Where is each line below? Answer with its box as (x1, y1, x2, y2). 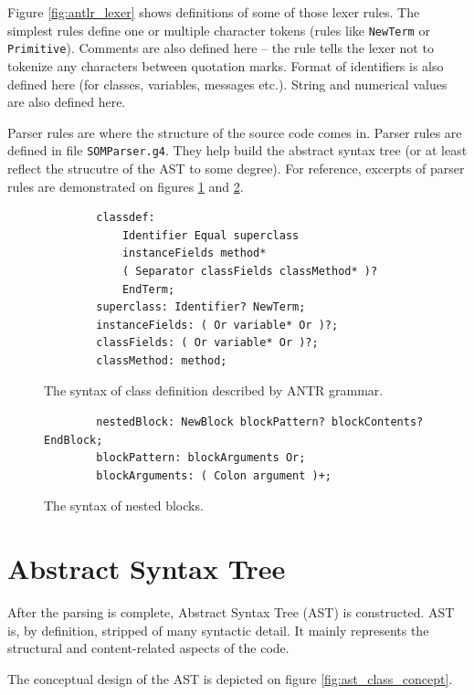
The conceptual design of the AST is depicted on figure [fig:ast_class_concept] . (7, 669, 453, 688)
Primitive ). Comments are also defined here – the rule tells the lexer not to (7, 38, 434, 58)
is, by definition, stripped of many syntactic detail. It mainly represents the (7, 620, 429, 639)
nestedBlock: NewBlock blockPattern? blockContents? (96, 416, 424, 429)
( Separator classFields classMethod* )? (121, 264, 378, 278)
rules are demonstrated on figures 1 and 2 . (7, 176, 244, 195)
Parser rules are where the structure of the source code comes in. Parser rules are (7, 122, 462, 142)
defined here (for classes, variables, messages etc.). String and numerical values (7, 74, 448, 93)
